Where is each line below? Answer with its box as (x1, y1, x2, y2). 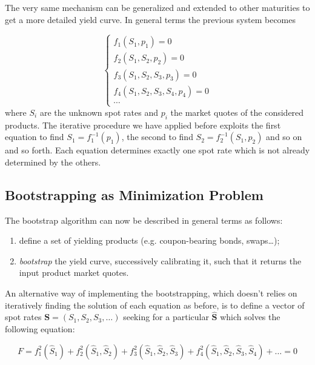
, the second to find (121, 130, 193, 143)
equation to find (5, 130, 64, 143)
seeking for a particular (123, 310, 209, 323)
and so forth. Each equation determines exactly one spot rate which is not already (5, 144, 310, 156)
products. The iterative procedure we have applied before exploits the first (5, 118, 281, 131)
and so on (266, 130, 302, 143)
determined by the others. (5, 155, 101, 168)
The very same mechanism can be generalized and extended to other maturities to (5, 1, 310, 13)
